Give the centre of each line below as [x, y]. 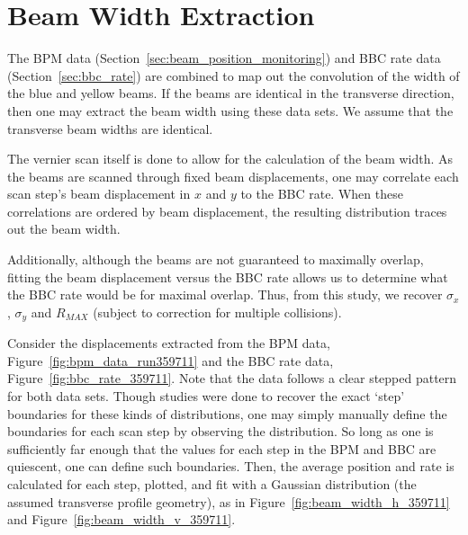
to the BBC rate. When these [322, 194]
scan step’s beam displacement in [99, 194]
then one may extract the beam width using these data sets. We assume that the [230, 110]
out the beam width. [64, 229]
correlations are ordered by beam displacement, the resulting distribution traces [227, 211]
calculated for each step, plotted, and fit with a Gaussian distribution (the [212, 484]
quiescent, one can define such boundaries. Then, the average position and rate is [231, 466]
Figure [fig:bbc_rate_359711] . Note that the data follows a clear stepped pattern [232, 378]
